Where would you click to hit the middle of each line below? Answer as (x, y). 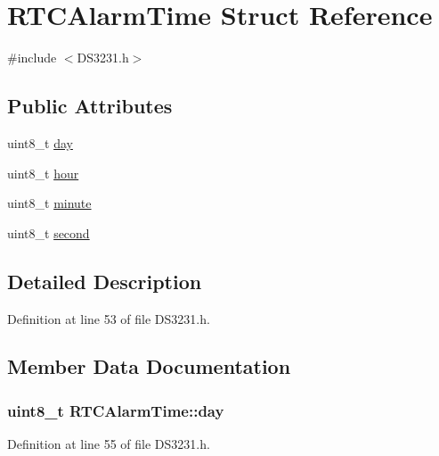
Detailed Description (105, 281)
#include (32, 58)
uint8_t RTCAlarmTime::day (116, 410)
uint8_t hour (43, 173)
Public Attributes (90, 106)
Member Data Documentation (149, 366)
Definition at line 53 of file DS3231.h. (109, 318)
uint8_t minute (49, 203)
